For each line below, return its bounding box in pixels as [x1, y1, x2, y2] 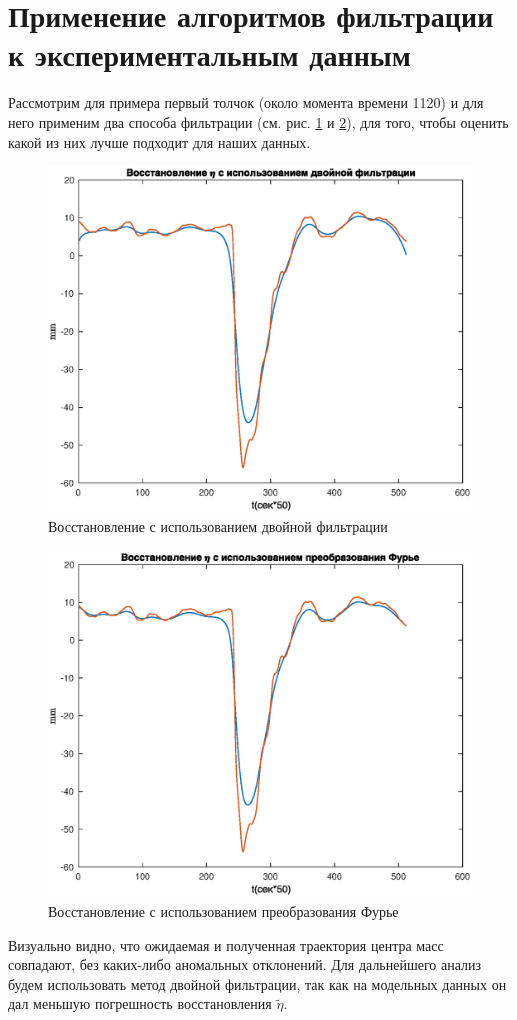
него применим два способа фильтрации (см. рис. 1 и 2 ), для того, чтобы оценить [8, 111, 509, 132]
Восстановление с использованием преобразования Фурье [48, 901, 399, 921]
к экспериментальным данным [8, 34, 411, 75]
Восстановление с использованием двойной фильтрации [48, 516, 388, 537]
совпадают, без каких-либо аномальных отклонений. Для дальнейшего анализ [8, 954, 482, 975]
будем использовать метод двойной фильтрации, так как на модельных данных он [8, 973, 507, 994]
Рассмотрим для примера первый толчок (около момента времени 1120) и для [8, 92, 484, 113]
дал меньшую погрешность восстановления [8, 993, 272, 1014]
